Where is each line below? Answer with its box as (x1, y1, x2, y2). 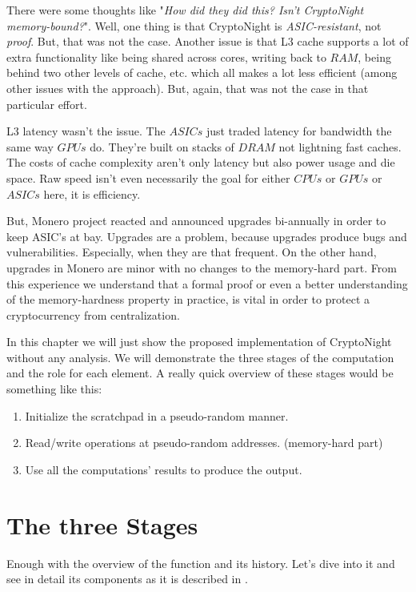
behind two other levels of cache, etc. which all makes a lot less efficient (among (6, 64, 398, 81)
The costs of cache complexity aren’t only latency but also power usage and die (6, 154, 395, 171)
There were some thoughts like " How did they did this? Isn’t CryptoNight (6, 2, 364, 18)
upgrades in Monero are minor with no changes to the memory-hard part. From (6, 259, 397, 276)
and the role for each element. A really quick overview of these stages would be (6, 364, 394, 381)
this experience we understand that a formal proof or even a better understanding (6, 275, 408, 292)
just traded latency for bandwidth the (206, 123, 392, 139)
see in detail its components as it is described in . (6, 570, 248, 587)
